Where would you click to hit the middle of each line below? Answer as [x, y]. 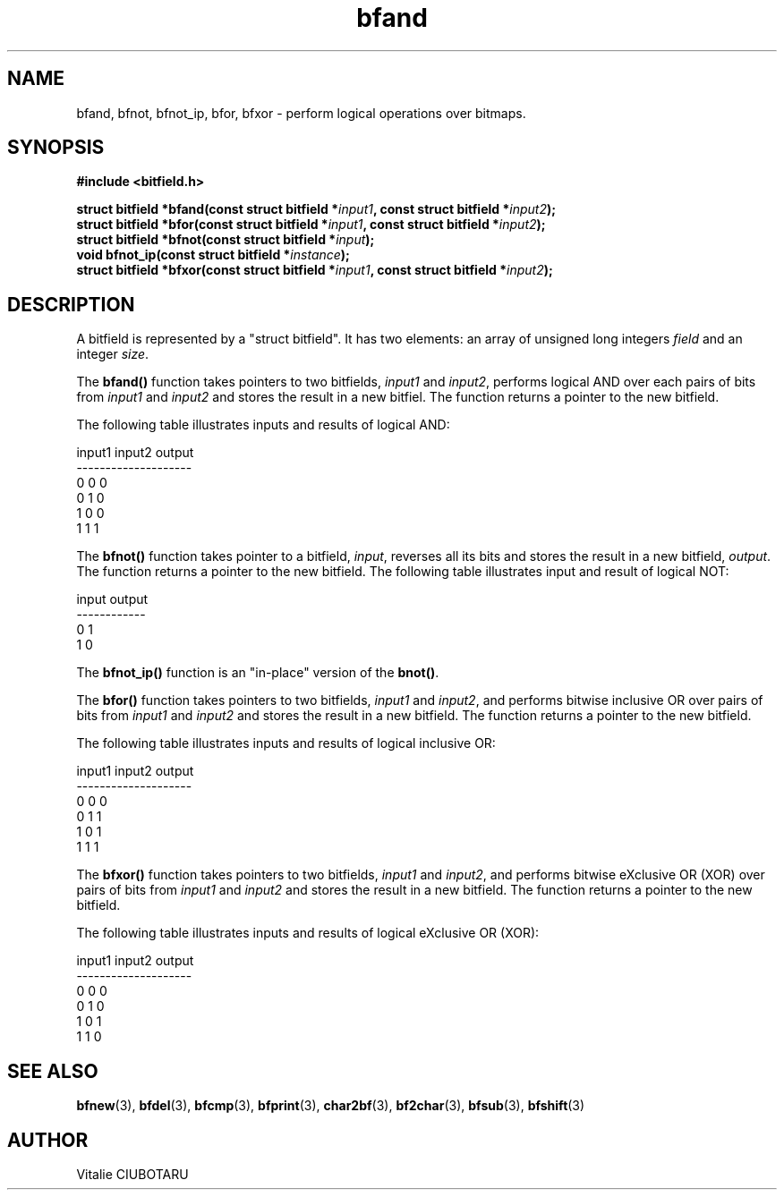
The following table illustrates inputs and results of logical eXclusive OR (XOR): [308, 933]
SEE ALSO [53, 1071]
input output [112, 599]
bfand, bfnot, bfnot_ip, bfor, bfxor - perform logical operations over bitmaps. [301, 113]
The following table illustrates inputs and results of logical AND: [263, 425]
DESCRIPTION [71, 304]
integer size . [113, 354]
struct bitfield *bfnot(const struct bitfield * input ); [226, 240]
